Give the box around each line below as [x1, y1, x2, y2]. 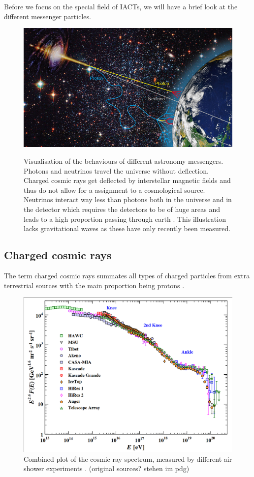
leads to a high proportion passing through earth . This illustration [24, 213, 226, 224]
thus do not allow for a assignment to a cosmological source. [24, 184, 205, 195]
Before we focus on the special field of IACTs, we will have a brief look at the [4, 1, 238, 11]
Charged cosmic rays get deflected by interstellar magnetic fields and [24, 175, 231, 185]
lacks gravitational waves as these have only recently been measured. [24, 223, 231, 234]
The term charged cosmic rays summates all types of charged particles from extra [4, 270, 250, 281]
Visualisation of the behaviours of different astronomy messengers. [24, 156, 223, 166]
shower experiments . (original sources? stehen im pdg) [24, 463, 190, 474]
